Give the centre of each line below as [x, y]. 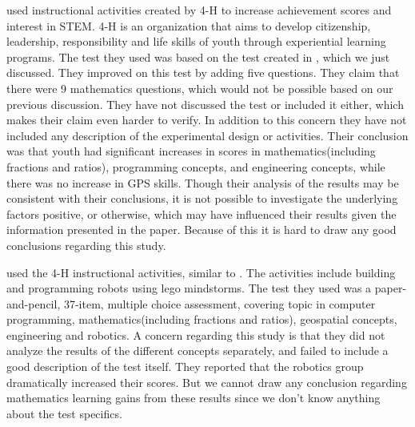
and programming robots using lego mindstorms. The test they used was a [189, 288]
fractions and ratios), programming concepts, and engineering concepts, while [196, 166]
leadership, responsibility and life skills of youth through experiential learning [196, 41]
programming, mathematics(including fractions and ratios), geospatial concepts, [202, 319]
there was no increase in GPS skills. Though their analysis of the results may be [203, 182]
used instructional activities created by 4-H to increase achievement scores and [199, 10]
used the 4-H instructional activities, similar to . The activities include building [201, 272]
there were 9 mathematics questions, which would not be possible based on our [200, 88]
